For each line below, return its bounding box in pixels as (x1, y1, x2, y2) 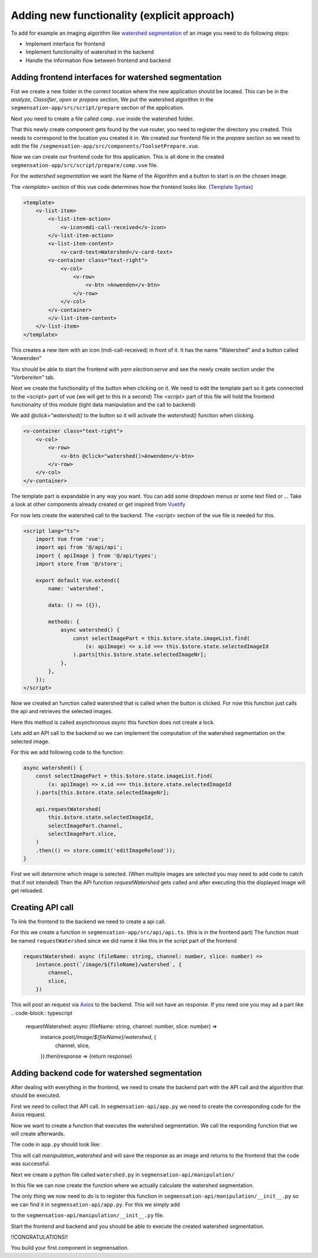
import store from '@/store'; (35, 561, 123, 567)
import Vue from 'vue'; (35, 535, 104, 543)
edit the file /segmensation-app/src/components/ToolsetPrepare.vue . (11, 142, 200, 149)
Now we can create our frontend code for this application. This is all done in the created (11, 153, 224, 161)
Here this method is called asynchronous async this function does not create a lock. (11, 718, 215, 726)
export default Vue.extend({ (35, 577, 120, 584)
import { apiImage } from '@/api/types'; (35, 552, 157, 559)
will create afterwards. (11, 1130, 65, 1137)
